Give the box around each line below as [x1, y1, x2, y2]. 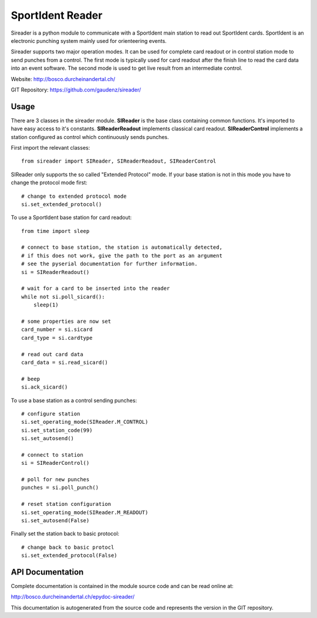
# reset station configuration [21, 501, 112, 508]
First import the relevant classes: [11, 144, 90, 151]
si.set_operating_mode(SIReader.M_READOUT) [21, 509, 149, 516]
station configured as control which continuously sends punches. [11, 133, 170, 140]
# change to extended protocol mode [21, 193, 127, 200]
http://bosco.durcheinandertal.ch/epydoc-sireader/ [11, 593, 135, 600]
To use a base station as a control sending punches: [11, 397, 137, 404]
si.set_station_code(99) [21, 427, 93, 434]
